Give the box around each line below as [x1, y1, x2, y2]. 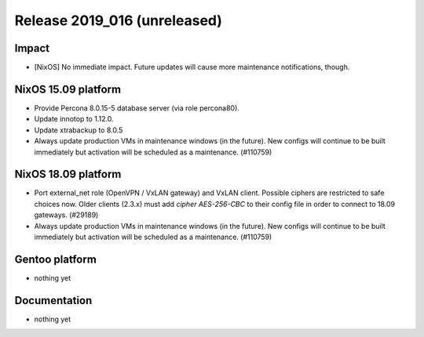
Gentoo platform [14, 252, 97, 266]
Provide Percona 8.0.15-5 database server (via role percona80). [34, 103, 239, 113]
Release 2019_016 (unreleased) [14, 12, 223, 29]
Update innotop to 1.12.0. [34, 114, 114, 124]
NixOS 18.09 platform [14, 168, 122, 181]
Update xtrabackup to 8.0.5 [34, 125, 123, 135]
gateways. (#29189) [34, 210, 99, 219]
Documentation [14, 294, 93, 307]
